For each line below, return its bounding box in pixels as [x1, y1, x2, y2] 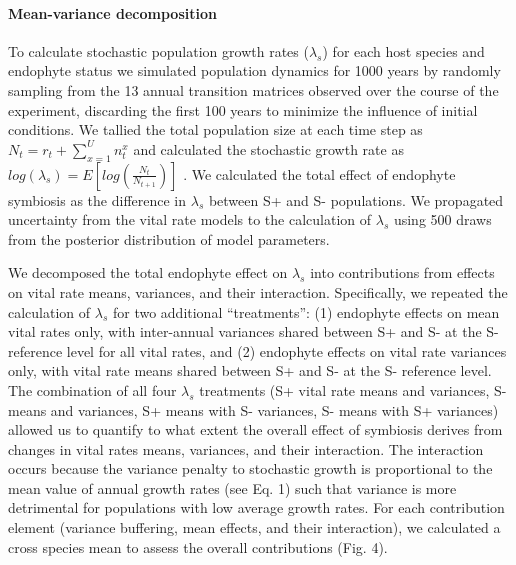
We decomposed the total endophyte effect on [8, 262, 288, 283]
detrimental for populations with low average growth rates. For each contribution [8, 497, 505, 518]
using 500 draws [393, 209, 492, 230]
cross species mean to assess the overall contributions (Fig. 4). [8, 536, 388, 557]
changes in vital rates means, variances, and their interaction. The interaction [8, 438, 484, 459]
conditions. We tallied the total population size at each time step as [8, 119, 423, 140]
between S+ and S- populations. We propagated [208, 189, 504, 210]
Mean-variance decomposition [8, 2, 217, 23]
